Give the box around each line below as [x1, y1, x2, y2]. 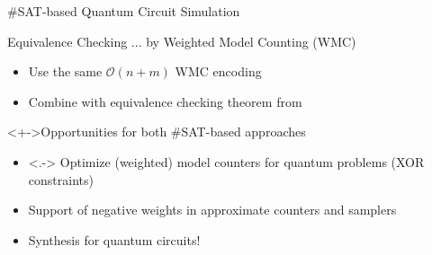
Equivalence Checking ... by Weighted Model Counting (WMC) [7, 31, 356, 50]
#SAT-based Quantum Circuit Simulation [7, 2, 240, 20]
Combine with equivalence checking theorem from [28, 92, 302, 110]
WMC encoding [175, 62, 262, 81]
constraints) [28, 170, 94, 189]
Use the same [28, 62, 103, 81]
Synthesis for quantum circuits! [28, 230, 201, 249]
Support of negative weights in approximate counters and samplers [28, 200, 397, 219]
